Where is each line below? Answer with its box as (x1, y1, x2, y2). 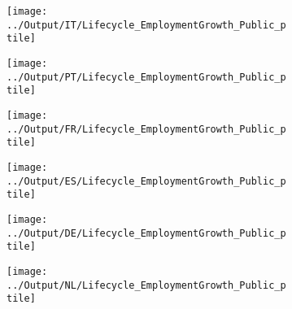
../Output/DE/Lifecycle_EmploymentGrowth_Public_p (7, 227, 286, 239)
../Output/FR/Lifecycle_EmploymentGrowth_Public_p (7, 123, 286, 135)
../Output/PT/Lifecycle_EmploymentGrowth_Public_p (7, 71, 286, 83)
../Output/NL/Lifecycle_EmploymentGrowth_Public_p (7, 279, 286, 291)
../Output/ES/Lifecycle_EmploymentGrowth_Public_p (7, 175, 286, 187)
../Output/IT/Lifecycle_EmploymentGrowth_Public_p (7, 19, 286, 31)
